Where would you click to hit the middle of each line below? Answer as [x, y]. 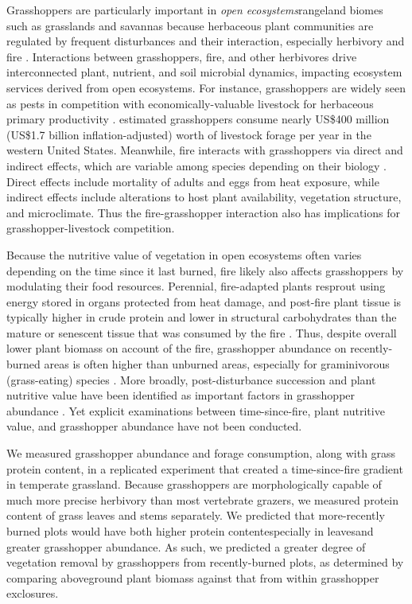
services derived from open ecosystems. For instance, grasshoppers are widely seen [206, 87]
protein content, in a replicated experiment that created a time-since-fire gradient [205, 468]
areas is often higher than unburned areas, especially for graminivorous [217, 364]
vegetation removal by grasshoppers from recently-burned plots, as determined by [205, 562]
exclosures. [33, 593]
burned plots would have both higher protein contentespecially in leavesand [190, 531]
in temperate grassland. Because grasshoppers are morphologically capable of [194, 484]
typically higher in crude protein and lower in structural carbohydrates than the [202, 317]
